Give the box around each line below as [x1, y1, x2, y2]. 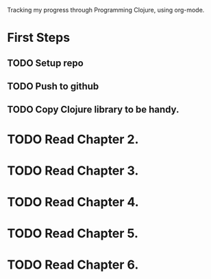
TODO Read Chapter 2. [7, 131, 139, 147]
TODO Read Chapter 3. [7, 163, 139, 178]
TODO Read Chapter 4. [7, 194, 139, 210]
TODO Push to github [7, 80, 99, 92]
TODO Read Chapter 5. [7, 226, 139, 241]
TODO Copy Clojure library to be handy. [7, 104, 179, 115]
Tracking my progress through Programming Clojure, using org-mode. [7, 6, 205, 14]
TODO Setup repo [7, 57, 84, 69]
